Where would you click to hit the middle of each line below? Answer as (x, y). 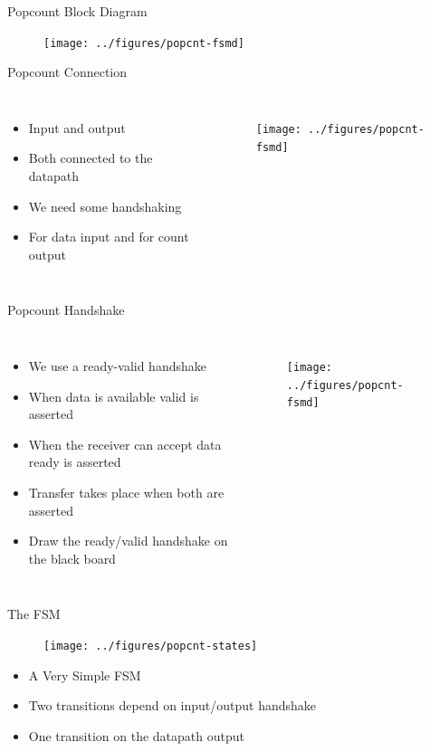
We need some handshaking (105, 206)
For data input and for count (109, 237)
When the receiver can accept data (125, 444)
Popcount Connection (67, 72)
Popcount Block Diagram (77, 11)
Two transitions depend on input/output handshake (172, 705)
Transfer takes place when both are (126, 492)
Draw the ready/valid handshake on (128, 541)
